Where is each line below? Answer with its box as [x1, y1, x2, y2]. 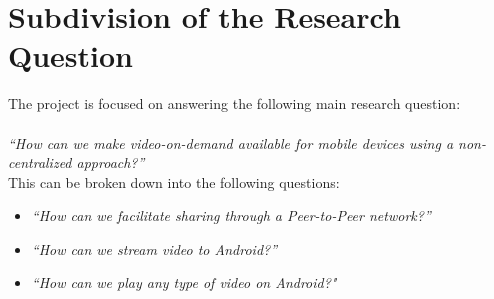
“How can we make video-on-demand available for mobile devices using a [8, 132, 454, 153]
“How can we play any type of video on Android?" [31, 272, 337, 293]
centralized [8, 152, 72, 173]
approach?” [76, 152, 145, 173]
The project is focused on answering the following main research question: [8, 93, 461, 114]
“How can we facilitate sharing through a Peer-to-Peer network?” [31, 205, 431, 226]
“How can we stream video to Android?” [31, 238, 278, 259]
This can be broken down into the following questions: [8, 171, 340, 192]
